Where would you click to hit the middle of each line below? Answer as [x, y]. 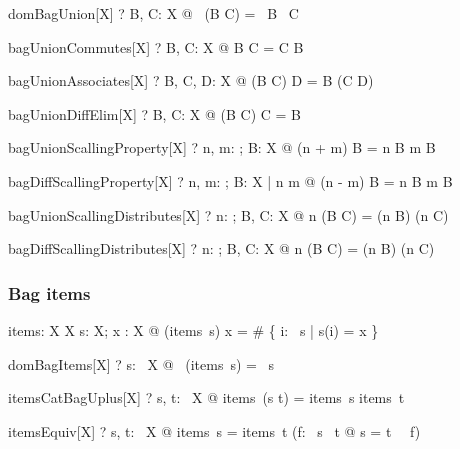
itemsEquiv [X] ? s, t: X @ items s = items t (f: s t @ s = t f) [214, 430]
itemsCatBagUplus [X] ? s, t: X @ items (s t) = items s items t [206, 397]
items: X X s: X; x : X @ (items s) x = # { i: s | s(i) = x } [193, 329]
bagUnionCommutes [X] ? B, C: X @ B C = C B [156, 46]
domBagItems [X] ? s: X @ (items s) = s [141, 363]
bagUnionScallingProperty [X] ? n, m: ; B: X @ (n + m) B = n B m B [222, 147]
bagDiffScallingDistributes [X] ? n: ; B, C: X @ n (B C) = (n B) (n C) [221, 248]
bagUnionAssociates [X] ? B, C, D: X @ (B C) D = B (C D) [191, 80]
